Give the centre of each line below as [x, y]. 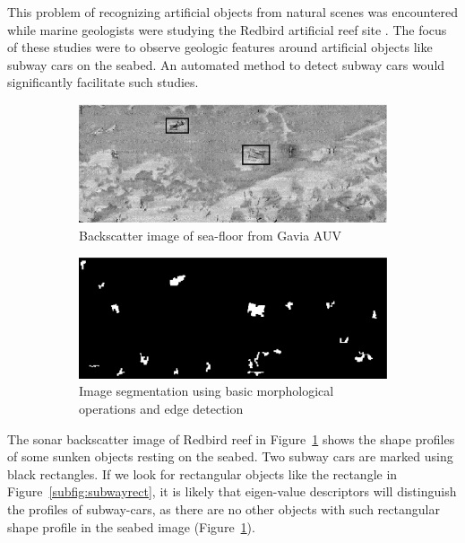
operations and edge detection [161, 409]
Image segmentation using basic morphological [207, 391]
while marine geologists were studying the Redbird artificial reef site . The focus [227, 29]
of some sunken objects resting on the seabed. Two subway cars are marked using [230, 456]
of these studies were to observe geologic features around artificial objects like [220, 47]
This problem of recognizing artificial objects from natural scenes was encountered [233, 12]
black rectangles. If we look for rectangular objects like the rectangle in [202, 473]
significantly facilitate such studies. [103, 82]
